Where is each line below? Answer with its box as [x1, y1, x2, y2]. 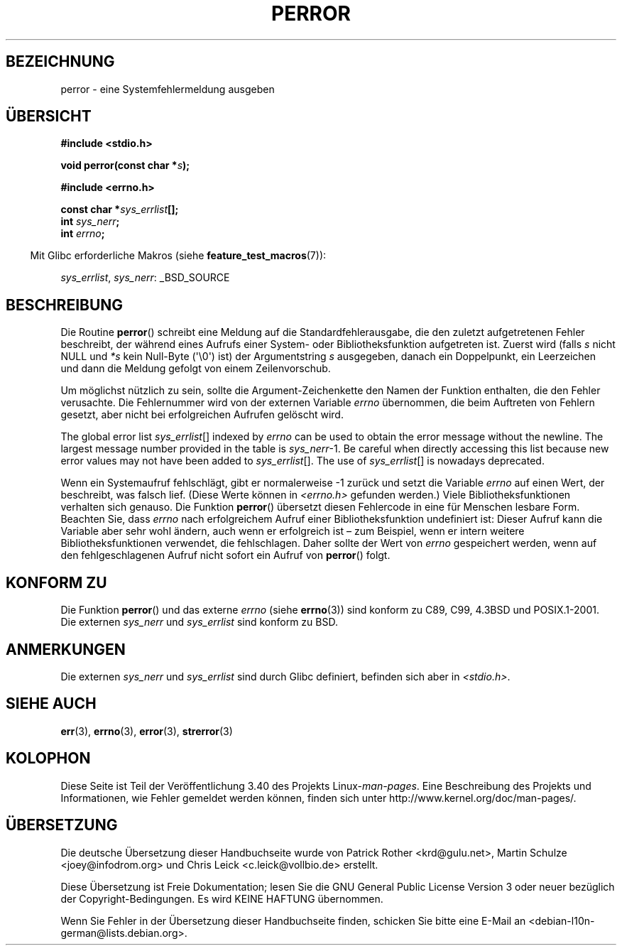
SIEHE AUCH [6, 695, 97, 713]
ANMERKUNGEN [6, 640, 126, 658]
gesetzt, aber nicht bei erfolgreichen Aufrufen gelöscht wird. [60, 408, 344, 421]
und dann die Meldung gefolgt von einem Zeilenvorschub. [60, 362, 331, 375]
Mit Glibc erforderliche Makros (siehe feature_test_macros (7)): [30, 249, 327, 262]
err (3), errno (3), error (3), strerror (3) [60, 724, 233, 737]
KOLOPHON [6, 749, 91, 768]
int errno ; [60, 227, 105, 240]
